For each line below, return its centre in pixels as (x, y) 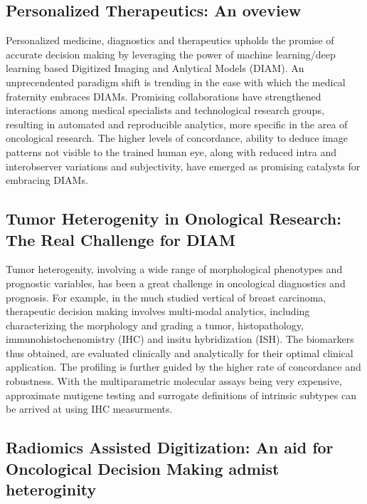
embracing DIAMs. (47, 180)
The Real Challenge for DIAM (121, 239)
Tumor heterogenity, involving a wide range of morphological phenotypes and (174, 269)
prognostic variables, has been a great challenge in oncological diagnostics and (176, 283)
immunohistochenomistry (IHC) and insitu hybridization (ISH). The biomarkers (180, 339)
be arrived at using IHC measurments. (89, 409)
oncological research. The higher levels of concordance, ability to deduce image (177, 138)
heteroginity (51, 489)
